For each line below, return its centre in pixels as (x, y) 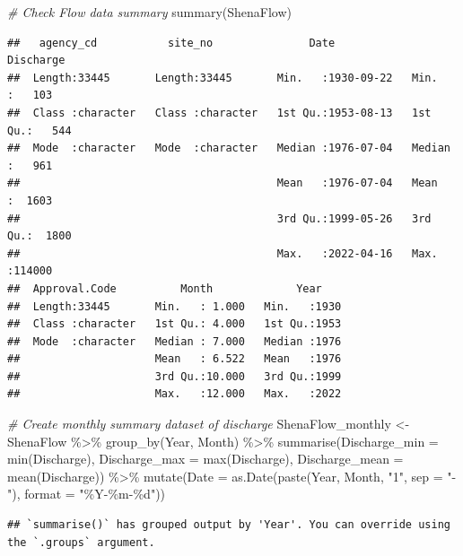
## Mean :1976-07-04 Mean (223, 183)
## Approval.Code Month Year (165, 288)
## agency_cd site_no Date (171, 43)
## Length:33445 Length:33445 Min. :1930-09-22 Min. (223, 78)
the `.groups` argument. (81, 542)
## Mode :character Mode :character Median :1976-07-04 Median (229, 148)
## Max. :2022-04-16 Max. (223, 253)
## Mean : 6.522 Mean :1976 (175, 359)
